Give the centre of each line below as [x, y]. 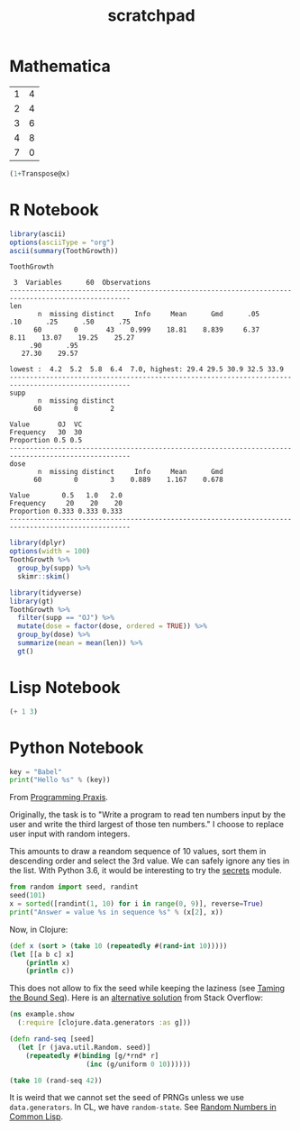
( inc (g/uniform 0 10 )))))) [139, 1064]
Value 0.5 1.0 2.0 [66, 496]
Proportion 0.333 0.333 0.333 [66, 511]
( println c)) [50, 971]
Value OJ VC [46, 424]
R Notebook [54, 210]
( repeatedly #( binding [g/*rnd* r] [92, 1055]
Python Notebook [77, 748]
